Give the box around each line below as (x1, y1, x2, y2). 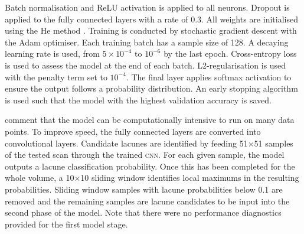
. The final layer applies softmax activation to (126, 70, 292, 83)
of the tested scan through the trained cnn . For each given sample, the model (5, 148, 285, 161)
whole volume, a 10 (5, 171, 74, 184)
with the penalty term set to (5, 70, 107, 83)
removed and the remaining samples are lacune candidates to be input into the (5, 194, 290, 207)
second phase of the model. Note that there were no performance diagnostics (5, 206, 282, 219)
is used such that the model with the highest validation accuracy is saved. (5, 93, 272, 106)
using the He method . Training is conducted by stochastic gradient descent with (5, 24, 297, 37)
